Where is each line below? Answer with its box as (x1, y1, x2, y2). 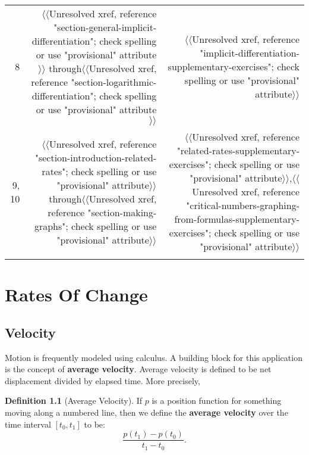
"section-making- (87, 205, 157, 219)
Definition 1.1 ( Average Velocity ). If (5, 394, 143, 407)
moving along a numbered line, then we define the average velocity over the (5, 406, 288, 418)
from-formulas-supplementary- (174, 212, 299, 226)
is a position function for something (152, 394, 282, 407)
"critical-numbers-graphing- (186, 198, 299, 212)
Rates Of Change (5, 282, 148, 307)
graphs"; (34, 219, 68, 233)
